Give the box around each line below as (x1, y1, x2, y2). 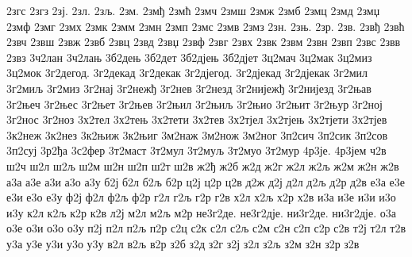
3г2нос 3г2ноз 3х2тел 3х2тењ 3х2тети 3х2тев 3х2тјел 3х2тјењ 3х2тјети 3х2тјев (6, 111, 387, 128)
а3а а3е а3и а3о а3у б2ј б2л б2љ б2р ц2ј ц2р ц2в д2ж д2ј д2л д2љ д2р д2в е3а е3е (6, 173, 406, 190)
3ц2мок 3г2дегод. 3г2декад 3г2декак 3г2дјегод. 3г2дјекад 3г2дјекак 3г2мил (6, 64, 368, 81)
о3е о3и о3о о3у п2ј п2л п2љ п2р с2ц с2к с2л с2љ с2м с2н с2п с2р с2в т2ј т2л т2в (6, 220, 406, 236)
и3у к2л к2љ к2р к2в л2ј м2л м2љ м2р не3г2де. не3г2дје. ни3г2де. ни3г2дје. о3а (6, 204, 396, 221)
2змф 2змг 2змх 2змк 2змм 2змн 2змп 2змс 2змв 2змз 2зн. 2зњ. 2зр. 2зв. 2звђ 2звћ (6, 17, 405, 34)
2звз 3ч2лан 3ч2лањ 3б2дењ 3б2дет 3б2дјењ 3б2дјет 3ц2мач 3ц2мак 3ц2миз (6, 48, 372, 65)
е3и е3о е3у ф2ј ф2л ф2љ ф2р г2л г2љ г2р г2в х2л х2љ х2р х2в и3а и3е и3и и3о (6, 189, 396, 205)
